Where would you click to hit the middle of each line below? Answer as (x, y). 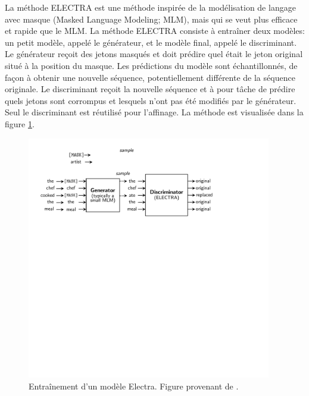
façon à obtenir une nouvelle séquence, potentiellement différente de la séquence (150, 77)
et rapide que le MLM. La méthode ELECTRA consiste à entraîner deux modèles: (155, 31)
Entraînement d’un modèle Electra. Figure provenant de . (134, 386)
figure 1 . (20, 123)
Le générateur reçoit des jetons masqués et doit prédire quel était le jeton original (154, 54)
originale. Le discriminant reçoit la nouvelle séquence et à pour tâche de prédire (150, 89)
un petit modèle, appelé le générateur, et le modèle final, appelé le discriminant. (151, 42)
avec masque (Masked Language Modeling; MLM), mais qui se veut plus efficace (151, 19)
